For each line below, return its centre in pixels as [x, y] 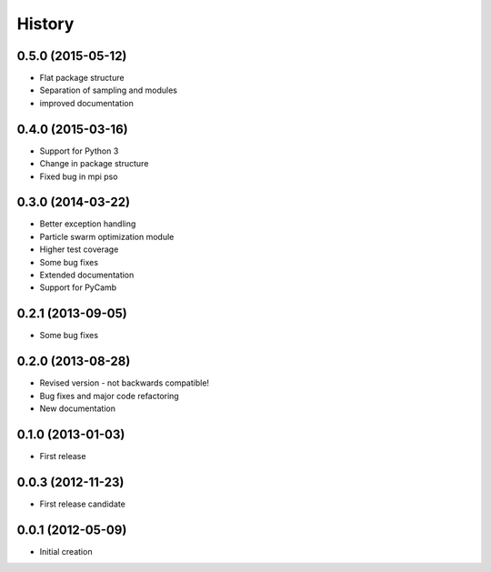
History [45, 24]
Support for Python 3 [79, 151]
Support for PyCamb [78, 287]
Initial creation [66, 551]
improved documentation [86, 103]
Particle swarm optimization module [107, 236]
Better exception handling [88, 224]
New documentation [77, 408]
